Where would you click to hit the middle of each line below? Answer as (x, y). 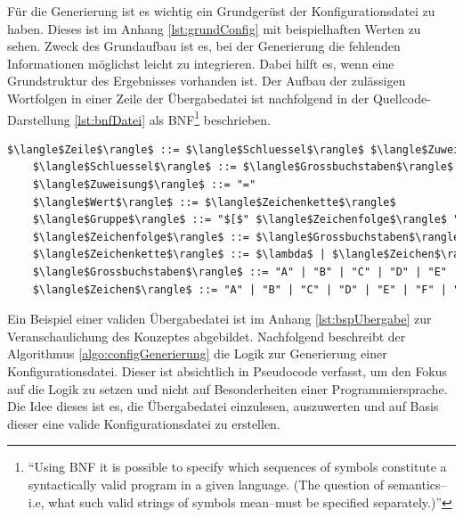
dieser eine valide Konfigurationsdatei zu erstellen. (144, 423)
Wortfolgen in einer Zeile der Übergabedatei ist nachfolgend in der (188, 98)
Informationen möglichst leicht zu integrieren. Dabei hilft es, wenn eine (201, 63)
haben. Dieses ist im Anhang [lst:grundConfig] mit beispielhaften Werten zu (214, 28)
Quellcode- (402, 98)
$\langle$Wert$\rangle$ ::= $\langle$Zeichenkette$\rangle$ (214, 202)
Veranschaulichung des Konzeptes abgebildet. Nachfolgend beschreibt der (207, 336)
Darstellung (39, 119)
